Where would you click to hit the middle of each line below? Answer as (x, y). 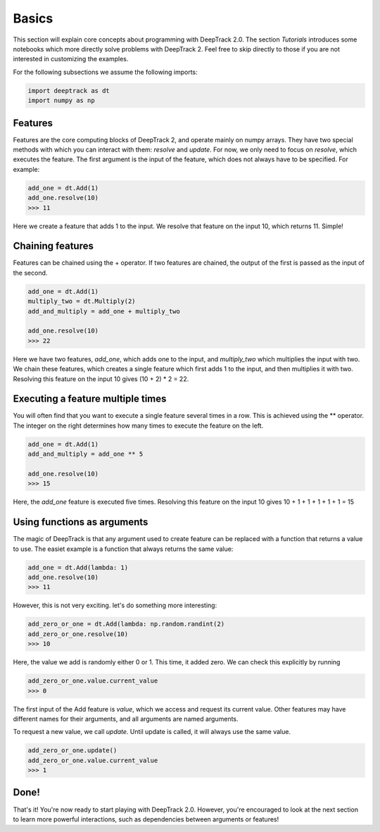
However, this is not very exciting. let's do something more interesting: (115, 605)
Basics (33, 18)
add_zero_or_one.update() (72, 751)
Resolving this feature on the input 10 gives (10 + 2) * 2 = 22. (101, 379)
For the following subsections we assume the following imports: (106, 72)
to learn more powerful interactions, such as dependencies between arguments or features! (146, 819)
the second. (30, 273)
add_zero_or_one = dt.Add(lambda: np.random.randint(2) (126, 624)
